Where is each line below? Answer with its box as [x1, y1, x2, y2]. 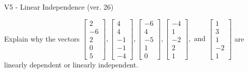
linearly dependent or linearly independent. [4, 59, 138, 69]
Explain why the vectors [4, 33, 80, 44]
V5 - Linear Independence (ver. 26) [4, 2, 114, 12]
